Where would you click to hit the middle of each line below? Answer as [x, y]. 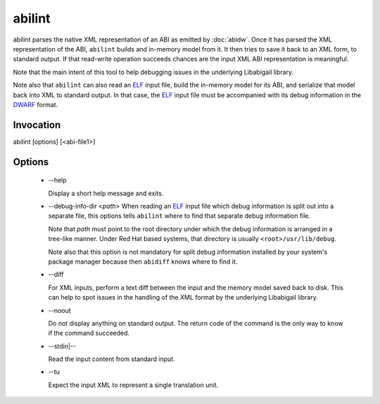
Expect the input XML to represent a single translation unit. [133, 385]
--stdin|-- [62, 346]
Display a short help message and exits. [106, 193]
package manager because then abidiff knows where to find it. [143, 262]
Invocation [37, 124]
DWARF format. [36, 104]
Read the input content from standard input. [112, 359]
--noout [59, 310]
